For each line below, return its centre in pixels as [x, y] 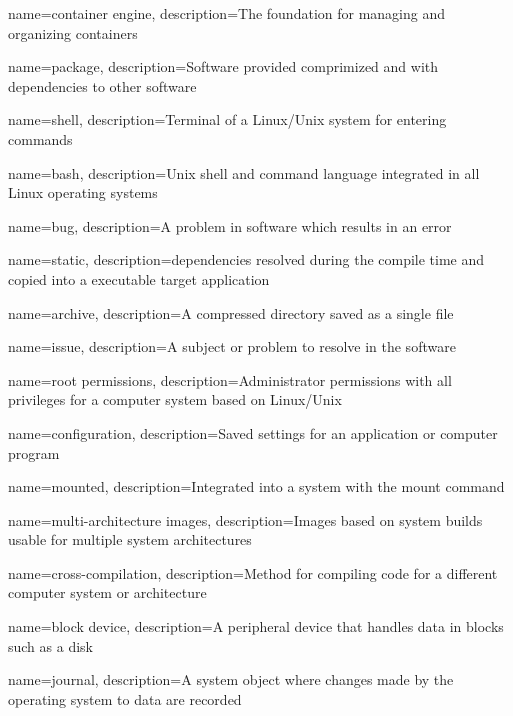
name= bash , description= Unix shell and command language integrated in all [244, 172]
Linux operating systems [83, 192]
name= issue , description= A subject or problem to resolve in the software [232, 346]
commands [40, 138]
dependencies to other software [102, 85]
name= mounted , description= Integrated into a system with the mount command [256, 486]
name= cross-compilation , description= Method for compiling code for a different [253, 572]
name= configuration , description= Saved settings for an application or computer [253, 432]
